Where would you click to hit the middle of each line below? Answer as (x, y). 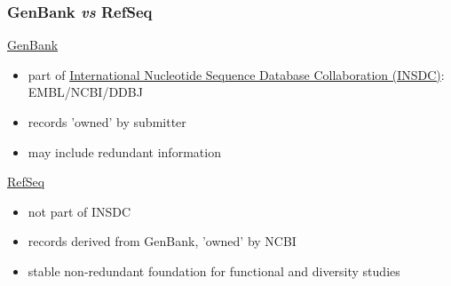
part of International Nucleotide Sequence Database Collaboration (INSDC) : (236, 74)
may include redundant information (124, 151)
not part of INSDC (79, 211)
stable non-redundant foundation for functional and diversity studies (214, 270)
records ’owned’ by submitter (107, 122)
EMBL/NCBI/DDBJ (85, 92)
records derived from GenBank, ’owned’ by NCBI (162, 241)
